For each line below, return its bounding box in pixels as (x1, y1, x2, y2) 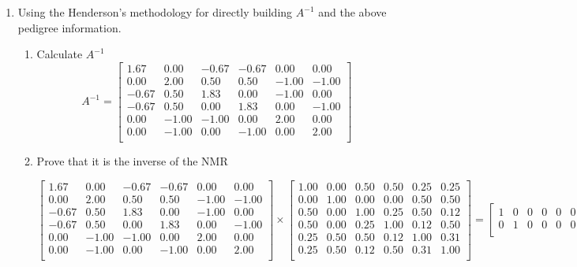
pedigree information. (17, 19, 122, 35)
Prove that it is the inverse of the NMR (36, 153, 228, 169)
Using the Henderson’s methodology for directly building (17, 4, 293, 20)
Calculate (36, 46, 83, 62)
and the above (318, 4, 387, 20)
